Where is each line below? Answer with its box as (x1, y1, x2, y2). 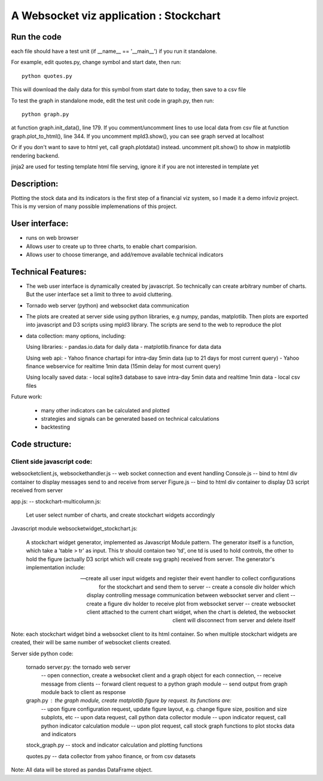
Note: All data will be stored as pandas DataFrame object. (11, 766, 153, 773)
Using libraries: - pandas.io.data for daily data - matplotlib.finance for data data (26, 343, 221, 351)
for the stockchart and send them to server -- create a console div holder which (99, 583, 295, 590)
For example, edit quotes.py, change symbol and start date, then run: (11, 59, 182, 66)
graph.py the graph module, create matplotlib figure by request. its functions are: (26, 697, 231, 704)
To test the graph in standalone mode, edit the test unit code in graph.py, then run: (11, 97, 215, 104)
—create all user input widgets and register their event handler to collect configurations (80, 575, 295, 582)
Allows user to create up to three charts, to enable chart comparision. (26, 243, 197, 250)
